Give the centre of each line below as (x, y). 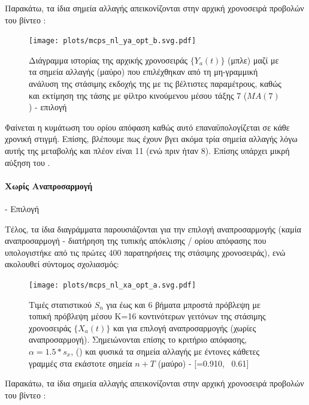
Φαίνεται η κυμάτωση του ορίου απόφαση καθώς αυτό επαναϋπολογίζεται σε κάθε (147, 127)
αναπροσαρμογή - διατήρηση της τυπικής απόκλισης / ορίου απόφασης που (136, 241)
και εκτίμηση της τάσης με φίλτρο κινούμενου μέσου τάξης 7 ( (138, 95)
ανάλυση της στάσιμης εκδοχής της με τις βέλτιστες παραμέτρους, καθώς (155, 84)
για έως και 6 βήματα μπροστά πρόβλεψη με (183, 304)
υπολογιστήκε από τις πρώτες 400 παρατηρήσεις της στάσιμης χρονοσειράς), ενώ (145, 252)
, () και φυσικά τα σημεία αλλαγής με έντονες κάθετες (165, 351)
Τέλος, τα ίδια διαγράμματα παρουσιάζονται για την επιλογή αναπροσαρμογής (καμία (153, 229)
